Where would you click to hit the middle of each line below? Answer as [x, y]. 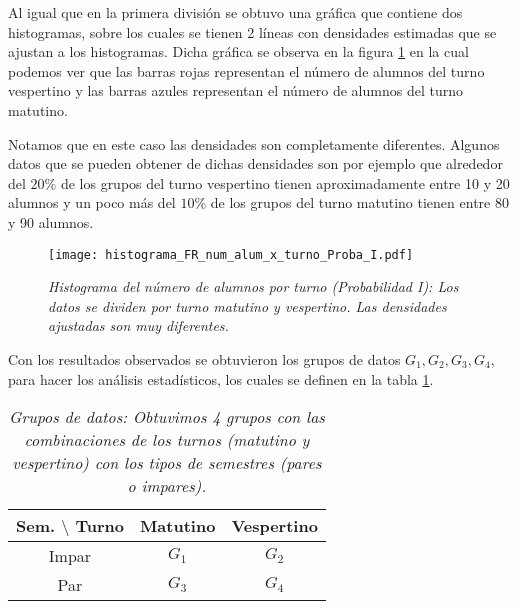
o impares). [167, 486]
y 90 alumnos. [51, 221]
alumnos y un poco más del [92, 202]
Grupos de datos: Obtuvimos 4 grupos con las [167, 417]
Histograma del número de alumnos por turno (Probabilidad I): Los [253, 286]
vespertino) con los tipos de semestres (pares [167, 463]
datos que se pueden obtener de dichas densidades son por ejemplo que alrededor [255, 163]
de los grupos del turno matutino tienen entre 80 [359, 202]
